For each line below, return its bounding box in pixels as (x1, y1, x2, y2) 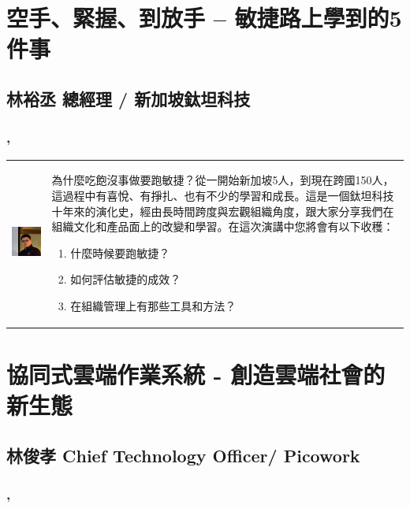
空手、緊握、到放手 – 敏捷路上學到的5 (6, 2, 402, 34)
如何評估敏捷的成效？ (70, 271, 181, 287)
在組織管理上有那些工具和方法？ (70, 297, 237, 313)
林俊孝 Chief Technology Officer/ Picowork (6, 443, 360, 467)
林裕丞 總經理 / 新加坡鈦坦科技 (6, 86, 251, 110)
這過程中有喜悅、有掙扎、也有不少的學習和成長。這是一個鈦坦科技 (51, 187, 394, 203)
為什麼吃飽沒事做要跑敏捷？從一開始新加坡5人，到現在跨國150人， (51, 172, 394, 188)
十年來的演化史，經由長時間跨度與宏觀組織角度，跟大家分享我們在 (51, 202, 394, 219)
